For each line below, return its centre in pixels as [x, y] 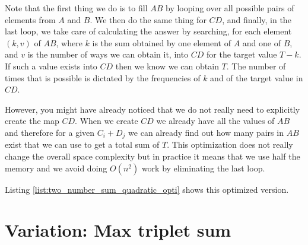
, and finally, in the [257, 19]
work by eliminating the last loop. [203, 168]
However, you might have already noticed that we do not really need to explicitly [153, 109]
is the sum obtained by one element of [162, 42]
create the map [32, 121]
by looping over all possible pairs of [230, 8]
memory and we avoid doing [56, 168]
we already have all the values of [215, 121]
